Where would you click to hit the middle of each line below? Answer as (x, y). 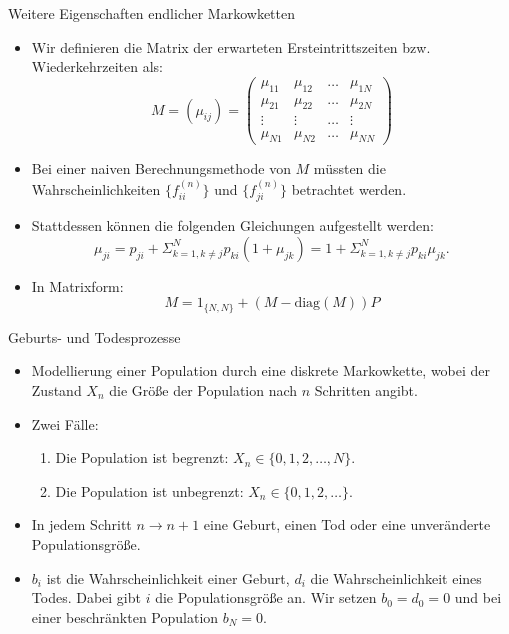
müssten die (349, 168)
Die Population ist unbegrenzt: (149, 490)
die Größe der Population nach (203, 390)
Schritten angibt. (366, 390)
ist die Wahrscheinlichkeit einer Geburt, (168, 577)
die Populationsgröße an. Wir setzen (266, 597)
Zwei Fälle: (65, 423)
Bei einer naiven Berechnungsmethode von (161, 168)
